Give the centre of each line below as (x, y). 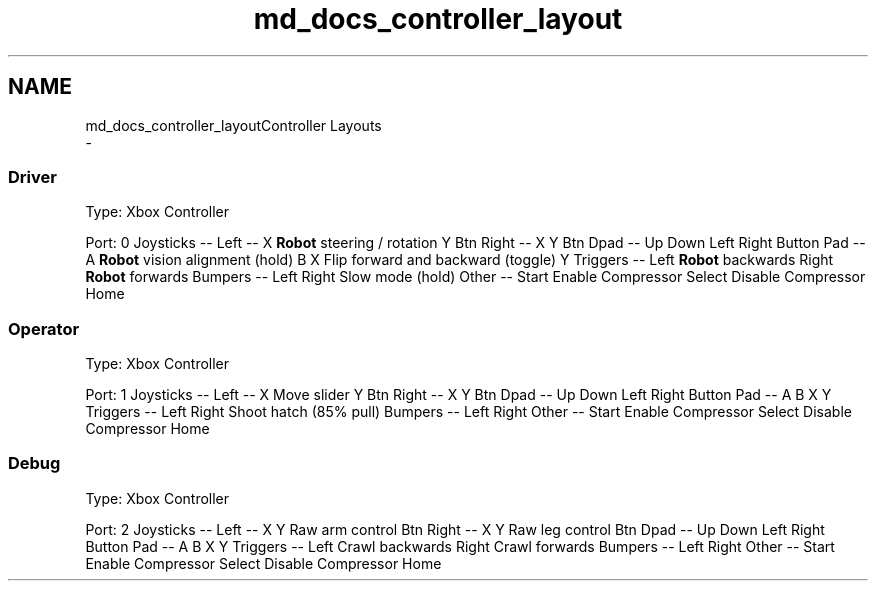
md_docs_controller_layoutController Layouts (233, 125)
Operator (44, 328)
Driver (32, 176)
